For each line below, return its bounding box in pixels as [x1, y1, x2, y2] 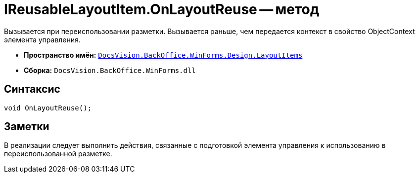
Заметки [4, 120, 49, 133]
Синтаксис [4, 83, 60, 96]
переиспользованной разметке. [4, 149, 112, 158]
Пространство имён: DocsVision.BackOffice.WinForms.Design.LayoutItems [24, 50, 303, 59]
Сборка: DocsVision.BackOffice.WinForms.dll [24, 66, 196, 74]
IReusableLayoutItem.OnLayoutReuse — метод [4, 1, 320, 18]
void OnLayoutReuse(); [4, 104, 92, 112]
